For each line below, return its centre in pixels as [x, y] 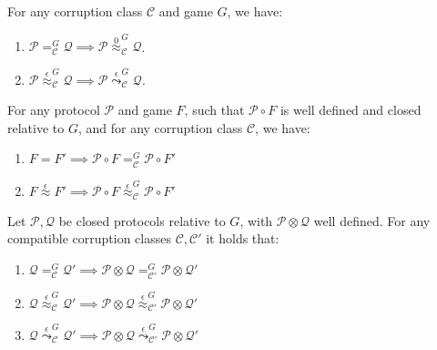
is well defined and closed [351, 110]
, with [256, 220]
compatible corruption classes [89, 238]
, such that [214, 110]
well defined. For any [372, 220]
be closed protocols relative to [142, 220]
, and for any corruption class [160, 127]
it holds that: [243, 238]
